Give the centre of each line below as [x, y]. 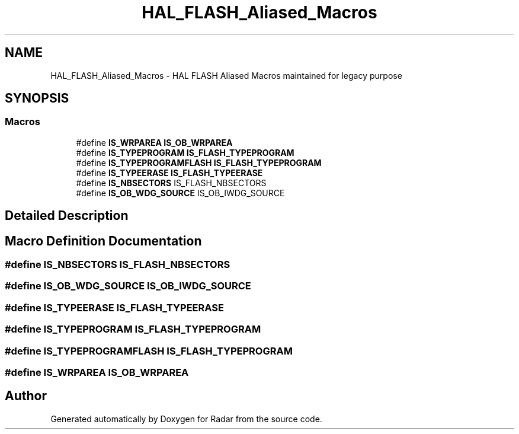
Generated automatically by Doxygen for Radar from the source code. [186, 419]
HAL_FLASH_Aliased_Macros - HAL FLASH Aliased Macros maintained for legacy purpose [226, 75]
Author [26, 396]
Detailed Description [67, 216]
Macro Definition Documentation [103, 241]
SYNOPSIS [37, 98]
